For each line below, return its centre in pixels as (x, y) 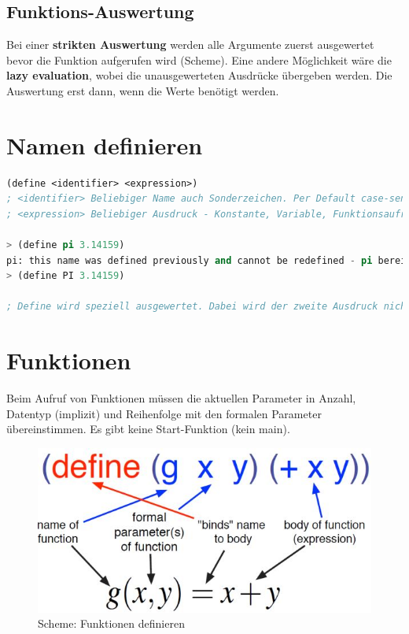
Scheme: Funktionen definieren (111, 623)
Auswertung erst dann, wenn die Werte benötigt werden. (143, 90)
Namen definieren (105, 145)
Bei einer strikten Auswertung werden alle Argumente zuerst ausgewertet (190, 44)
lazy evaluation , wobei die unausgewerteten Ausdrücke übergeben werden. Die (199, 75)
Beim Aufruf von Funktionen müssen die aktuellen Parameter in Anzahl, (181, 398)
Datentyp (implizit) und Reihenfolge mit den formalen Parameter (164, 413)
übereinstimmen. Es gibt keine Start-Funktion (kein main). (148, 429)
